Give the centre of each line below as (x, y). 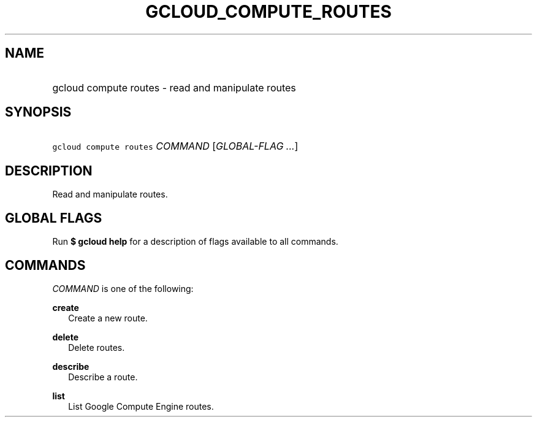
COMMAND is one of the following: (123, 288)
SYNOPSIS (38, 112)
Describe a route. (103, 377)
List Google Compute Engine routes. (141, 406)
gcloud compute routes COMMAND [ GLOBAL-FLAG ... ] (175, 146)
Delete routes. (97, 347)
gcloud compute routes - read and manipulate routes (174, 87)
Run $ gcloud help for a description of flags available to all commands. (195, 242)
